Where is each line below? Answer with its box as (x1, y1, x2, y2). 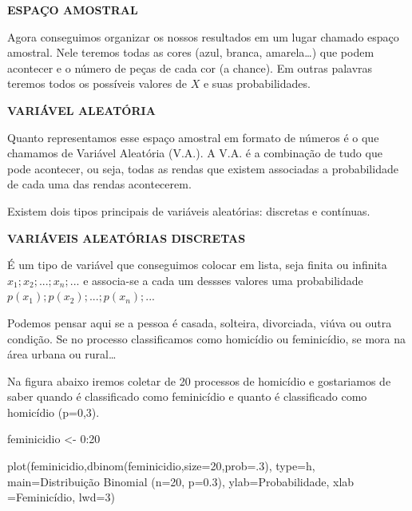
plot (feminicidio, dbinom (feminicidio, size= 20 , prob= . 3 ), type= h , (7, 458, 315, 474)
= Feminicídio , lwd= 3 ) (7, 489, 115, 505)
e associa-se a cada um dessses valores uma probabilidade (83, 271, 363, 288)
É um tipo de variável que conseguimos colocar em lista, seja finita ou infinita (7, 256, 387, 273)
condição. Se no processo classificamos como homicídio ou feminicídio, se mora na (7, 330, 406, 347)
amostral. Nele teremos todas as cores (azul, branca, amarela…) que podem (7, 44, 374, 61)
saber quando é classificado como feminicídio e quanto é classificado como (7, 388, 367, 405)
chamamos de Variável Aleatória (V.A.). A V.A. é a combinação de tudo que (7, 145, 382, 161)
